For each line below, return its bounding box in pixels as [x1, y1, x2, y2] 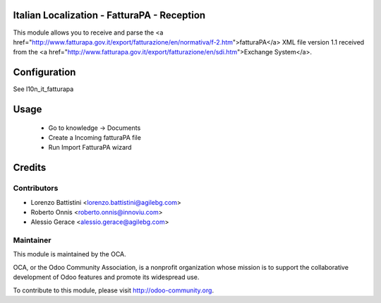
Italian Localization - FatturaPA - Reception [13, 9, 206, 21]
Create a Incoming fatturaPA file [48, 133, 141, 141]
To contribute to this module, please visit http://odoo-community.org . [13, 286, 214, 295]
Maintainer [13, 235, 52, 245]
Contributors [13, 184, 59, 194]
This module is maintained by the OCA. [13, 250, 126, 259]
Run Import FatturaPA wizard [48, 143, 132, 152]
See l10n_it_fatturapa [13, 85, 74, 93]
